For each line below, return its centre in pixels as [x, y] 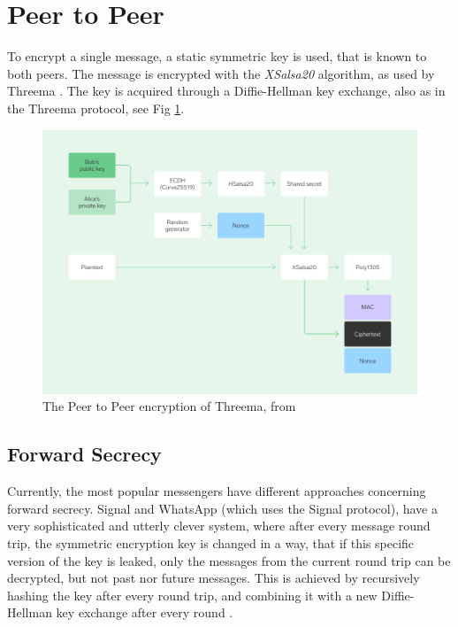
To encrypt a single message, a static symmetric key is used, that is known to [217, 56]
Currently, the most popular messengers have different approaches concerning [217, 491]
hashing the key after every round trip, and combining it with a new [192, 595]
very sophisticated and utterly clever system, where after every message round [219, 526]
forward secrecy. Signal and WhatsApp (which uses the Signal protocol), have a [222, 508]
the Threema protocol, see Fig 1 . [96, 108]
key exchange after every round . [145, 612]
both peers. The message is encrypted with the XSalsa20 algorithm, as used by [221, 73]
